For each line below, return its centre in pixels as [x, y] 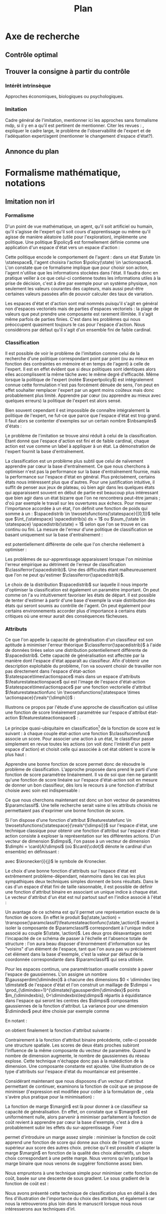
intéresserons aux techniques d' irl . [40, 1209]
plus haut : [16, 755]
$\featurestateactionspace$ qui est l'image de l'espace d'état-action [75, 682]
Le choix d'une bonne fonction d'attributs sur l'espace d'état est [71, 871]
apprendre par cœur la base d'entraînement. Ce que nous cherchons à [77, 467]
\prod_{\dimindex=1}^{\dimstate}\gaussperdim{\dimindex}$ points [73, 990]
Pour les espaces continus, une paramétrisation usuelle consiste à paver [79, 969]
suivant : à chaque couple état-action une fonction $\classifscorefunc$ [78, 734]
